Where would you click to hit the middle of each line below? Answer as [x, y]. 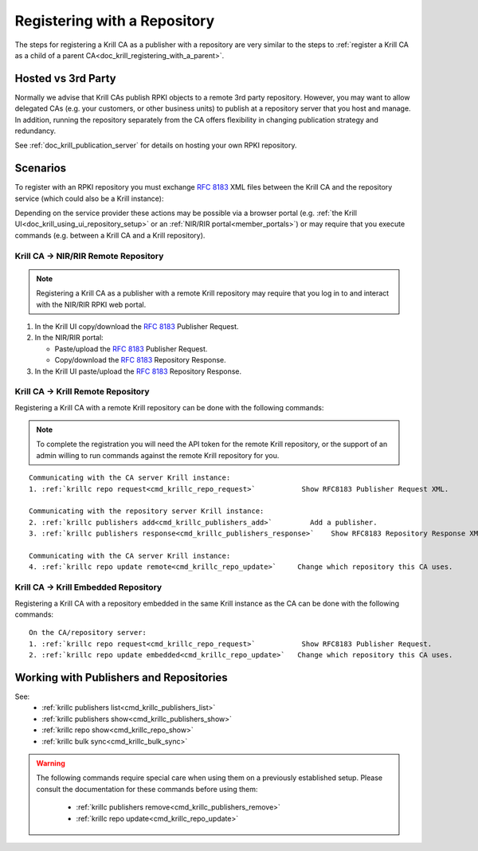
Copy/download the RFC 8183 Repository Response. [140, 360]
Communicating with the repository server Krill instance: [147, 511]
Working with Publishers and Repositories [121, 677]
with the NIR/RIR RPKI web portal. [91, 304]
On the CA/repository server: [88, 633]
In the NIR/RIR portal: [69, 338]
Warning [51, 763]
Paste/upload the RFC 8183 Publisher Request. [131, 349]
